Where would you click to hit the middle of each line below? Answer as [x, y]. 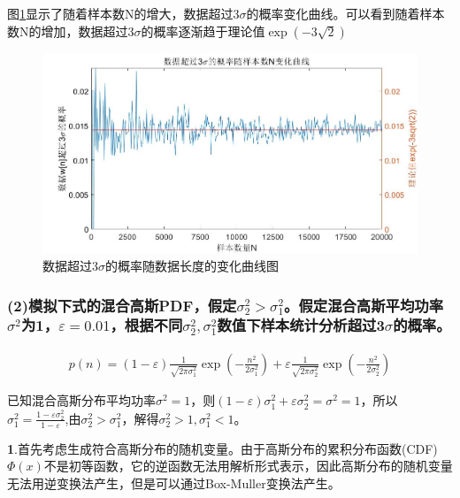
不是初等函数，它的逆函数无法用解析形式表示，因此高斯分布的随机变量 [248, 466]
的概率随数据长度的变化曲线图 [192, 266]
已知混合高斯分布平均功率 [81, 400]
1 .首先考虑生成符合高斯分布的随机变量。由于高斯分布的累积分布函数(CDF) [222, 448]
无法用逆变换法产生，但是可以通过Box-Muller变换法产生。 [174, 483]
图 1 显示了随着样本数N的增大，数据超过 [120, 13]
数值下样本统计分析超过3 [301, 325]
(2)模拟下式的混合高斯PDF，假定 [122, 305]
